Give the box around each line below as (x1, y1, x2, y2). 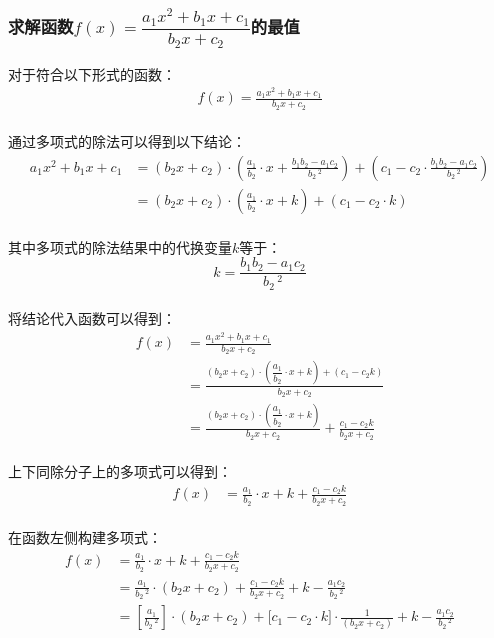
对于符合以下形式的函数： (8, 63, 176, 84)
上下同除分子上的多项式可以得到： (8, 461, 232, 482)
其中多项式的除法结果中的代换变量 (8, 236, 232, 257)
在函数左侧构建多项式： (8, 527, 162, 548)
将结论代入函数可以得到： (8, 308, 176, 329)
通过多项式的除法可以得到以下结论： (8, 131, 246, 152)
